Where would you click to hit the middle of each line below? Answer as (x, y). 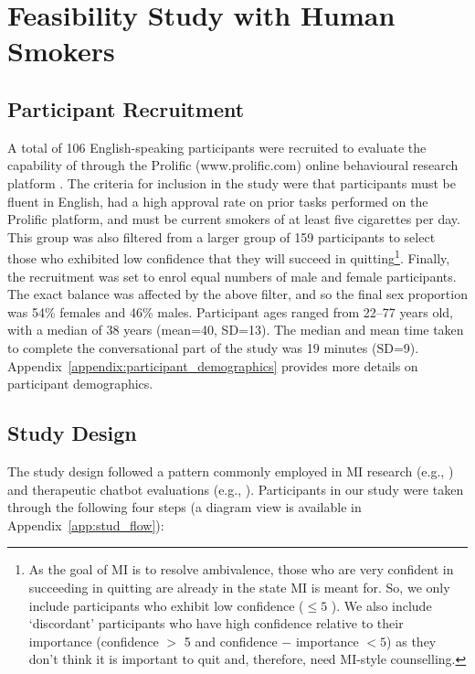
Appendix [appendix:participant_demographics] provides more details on (213, 365)
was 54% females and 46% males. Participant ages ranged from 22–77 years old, (230, 311)
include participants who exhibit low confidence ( (166, 605)
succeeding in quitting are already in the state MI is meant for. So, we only (239, 587)
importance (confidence (94, 641)
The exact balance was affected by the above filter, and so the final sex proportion (237, 294)
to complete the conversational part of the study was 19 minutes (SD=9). (213, 347)
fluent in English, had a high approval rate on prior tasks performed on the (218, 201)
